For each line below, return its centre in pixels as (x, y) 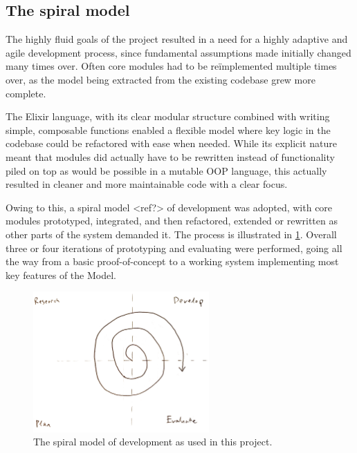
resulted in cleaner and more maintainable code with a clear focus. (147, 184)
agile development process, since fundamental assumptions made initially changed (178, 52)
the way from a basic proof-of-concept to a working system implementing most (172, 261)
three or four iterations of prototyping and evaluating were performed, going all (174, 248)
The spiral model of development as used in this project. (153, 442)
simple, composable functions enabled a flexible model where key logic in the (168, 129)
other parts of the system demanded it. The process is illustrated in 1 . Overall (171, 234)
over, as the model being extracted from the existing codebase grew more (161, 79)
